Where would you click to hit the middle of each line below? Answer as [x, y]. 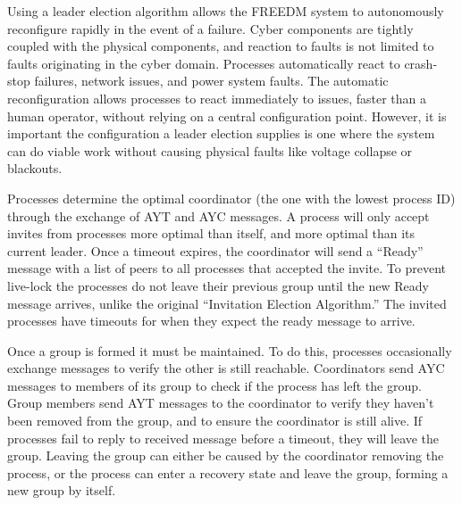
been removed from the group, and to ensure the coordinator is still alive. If [215, 421]
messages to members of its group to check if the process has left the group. [214, 385]
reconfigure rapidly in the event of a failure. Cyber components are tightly [210, 28]
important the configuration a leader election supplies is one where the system [221, 133]
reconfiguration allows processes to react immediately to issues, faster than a [217, 98]
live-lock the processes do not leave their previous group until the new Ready [218, 285]
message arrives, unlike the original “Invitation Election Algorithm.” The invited [227, 303]
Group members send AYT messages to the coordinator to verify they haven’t [221, 403]
